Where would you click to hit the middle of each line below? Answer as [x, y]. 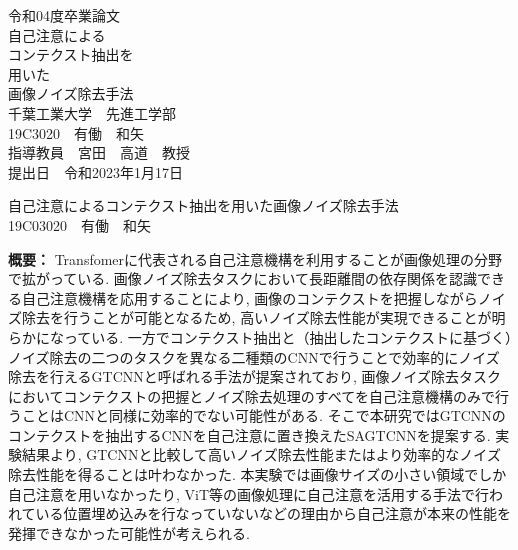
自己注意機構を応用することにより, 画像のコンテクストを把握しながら [249, 297]
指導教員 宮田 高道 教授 [99, 152]
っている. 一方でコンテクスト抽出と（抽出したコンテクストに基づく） [288, 336]
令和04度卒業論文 [64, 15]
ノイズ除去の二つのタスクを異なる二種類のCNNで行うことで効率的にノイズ [254, 356]
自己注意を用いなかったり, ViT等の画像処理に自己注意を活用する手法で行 [249, 493]
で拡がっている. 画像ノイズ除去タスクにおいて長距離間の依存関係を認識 [243, 278]
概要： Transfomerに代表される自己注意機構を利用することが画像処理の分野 [255, 258]
